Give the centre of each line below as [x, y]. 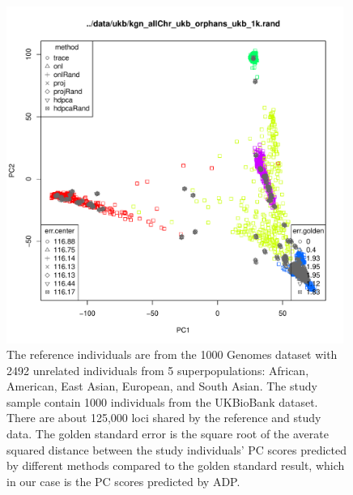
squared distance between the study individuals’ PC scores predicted [176, 449]
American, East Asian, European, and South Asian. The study [162, 386]
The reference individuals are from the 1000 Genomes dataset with [172, 354]
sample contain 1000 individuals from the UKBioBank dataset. [162, 401]
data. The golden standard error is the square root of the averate [168, 434]
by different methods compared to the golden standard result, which [176, 465]
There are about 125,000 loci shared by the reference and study [164, 418]
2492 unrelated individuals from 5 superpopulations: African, [158, 370]
